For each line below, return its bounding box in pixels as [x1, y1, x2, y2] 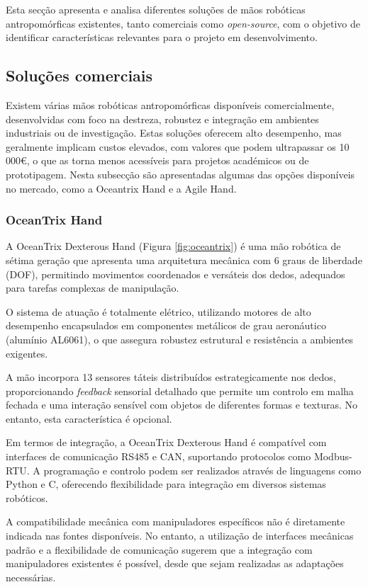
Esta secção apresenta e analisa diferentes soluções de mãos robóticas [6, 2, 306, 16]
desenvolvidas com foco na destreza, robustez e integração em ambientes [6, 111, 319, 126]
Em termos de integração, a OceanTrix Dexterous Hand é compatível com [6, 435, 327, 450]
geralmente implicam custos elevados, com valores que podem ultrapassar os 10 [6, 139, 350, 154]
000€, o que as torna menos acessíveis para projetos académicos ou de [6, 153, 309, 168]
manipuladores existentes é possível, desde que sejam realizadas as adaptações [6, 556, 344, 571]
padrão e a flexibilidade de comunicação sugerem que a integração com [6, 542, 313, 557]
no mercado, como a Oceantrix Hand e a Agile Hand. [6, 181, 237, 195]
